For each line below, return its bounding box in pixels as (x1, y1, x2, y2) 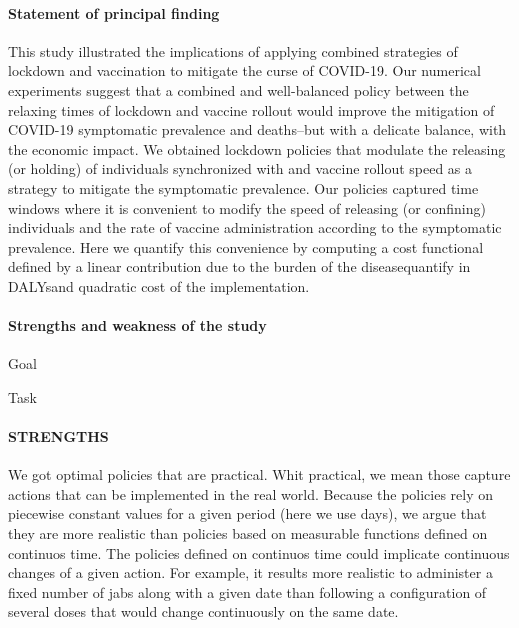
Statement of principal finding (8, 2, 220, 23)
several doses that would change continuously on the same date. (8, 601, 399, 622)
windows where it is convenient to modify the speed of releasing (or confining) (8, 197, 486, 218)
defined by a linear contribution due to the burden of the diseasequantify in (8, 256, 471, 277)
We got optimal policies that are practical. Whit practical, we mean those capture (8, 464, 511, 485)
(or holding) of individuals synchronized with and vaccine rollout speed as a (8, 158, 473, 179)
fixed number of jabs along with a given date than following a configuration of (8, 581, 487, 602)
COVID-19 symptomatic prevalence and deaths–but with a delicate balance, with (8, 119, 507, 140)
